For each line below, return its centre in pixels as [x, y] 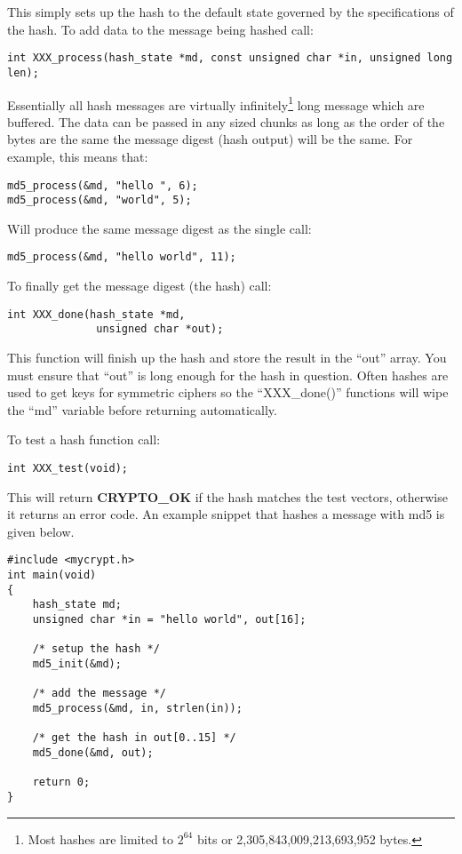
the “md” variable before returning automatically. [142, 409]
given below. [41, 531]
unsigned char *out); [160, 329]
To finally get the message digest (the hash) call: [139, 286]
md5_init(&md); [77, 664]
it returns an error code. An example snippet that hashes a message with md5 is [226, 514]
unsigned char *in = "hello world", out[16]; [169, 620]
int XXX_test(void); [68, 468]
